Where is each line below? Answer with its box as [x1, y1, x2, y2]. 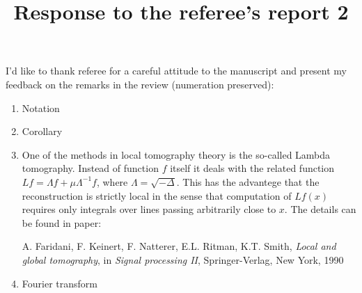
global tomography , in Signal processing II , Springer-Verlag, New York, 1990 [22, 252, 344, 267]
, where [96, 174, 128, 189]
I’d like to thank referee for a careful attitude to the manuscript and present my [6, 63, 347, 78]
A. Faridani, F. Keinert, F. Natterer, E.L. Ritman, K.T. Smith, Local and [22, 239, 336, 253]
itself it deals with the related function [170, 161, 335, 175]
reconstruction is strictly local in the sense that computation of [22, 188, 292, 203]
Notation [22, 100, 60, 115]
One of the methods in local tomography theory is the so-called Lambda [22, 147, 331, 161]
